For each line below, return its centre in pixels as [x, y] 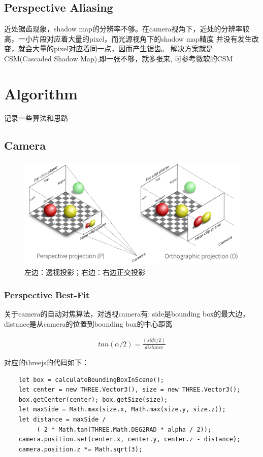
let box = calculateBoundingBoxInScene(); [91, 380]
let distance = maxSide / [62, 420]
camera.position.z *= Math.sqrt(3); [80, 449]
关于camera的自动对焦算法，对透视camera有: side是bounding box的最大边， [127, 314]
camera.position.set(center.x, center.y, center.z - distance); [129, 440]
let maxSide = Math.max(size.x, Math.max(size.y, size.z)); [122, 410]
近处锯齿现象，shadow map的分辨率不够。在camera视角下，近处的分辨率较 [127, 29]
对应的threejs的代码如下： [46, 362]
